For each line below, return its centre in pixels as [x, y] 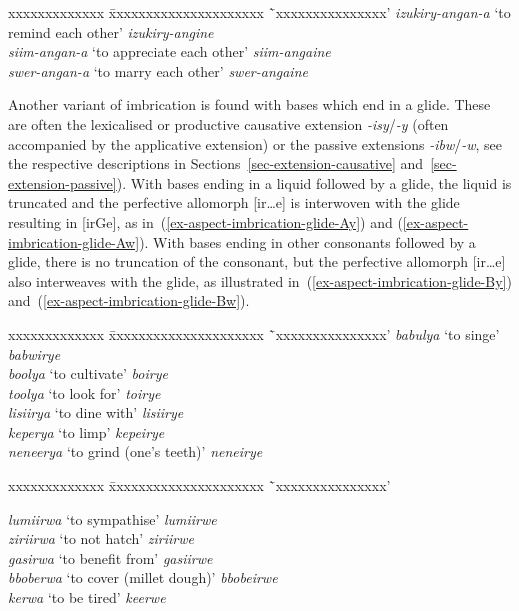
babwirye [34, 353]
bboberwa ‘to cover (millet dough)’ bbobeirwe [143, 577]
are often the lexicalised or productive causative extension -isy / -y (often [228, 123]
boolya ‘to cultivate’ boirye [88, 373]
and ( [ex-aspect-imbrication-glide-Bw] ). [129, 300]
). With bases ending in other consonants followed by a [307, 241]
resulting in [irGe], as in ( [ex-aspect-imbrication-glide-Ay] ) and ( [205, 221]
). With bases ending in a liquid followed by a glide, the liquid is [314, 182]
